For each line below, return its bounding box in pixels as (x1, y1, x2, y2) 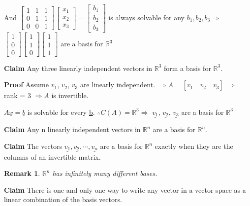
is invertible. (51, 90, 89, 101)
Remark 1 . (4, 168, 40, 178)
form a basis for (163, 63, 211, 73)
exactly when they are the (155, 141, 233, 151)
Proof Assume (4, 79, 49, 90)
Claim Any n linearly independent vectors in (4, 124, 141, 135)
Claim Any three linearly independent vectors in (4, 63, 153, 73)
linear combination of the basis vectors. (4, 194, 122, 205)
